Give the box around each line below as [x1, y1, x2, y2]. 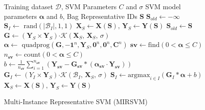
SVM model [145, 1, 181, 11]
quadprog [21, 42, 50, 49]
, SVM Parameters [61, 1, 117, 11]
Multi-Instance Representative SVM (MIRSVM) [4, 96, 148, 106]
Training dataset [4, 1, 53, 11]
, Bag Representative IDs [62, 11, 137, 21]
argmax [128, 72, 150, 79]
